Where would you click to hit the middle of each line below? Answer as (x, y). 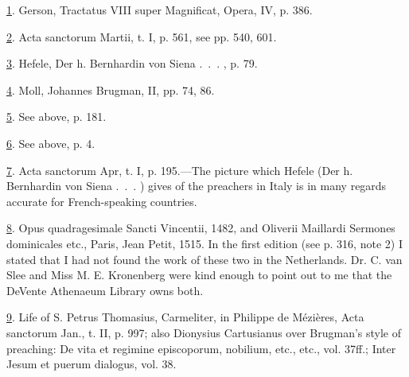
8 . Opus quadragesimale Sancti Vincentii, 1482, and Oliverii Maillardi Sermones (201, 228)
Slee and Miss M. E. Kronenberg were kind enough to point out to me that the (199, 275)
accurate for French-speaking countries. (102, 201)
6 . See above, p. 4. (51, 143)
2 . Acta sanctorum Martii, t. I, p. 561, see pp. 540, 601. (142, 36)
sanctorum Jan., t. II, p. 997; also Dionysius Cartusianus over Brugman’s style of (204, 332)
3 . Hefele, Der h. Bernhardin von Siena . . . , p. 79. (132, 63)
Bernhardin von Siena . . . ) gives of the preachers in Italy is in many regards (197, 186)
